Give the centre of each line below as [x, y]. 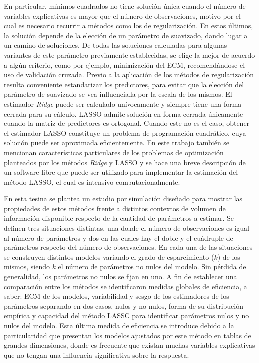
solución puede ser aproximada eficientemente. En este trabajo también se [117, 143]
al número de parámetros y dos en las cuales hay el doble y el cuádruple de [119, 237]
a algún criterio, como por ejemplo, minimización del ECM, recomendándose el [125, 64]
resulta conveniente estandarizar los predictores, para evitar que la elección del [124, 84]
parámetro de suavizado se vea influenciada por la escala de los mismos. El [118, 94]
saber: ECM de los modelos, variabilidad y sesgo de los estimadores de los [117, 296]
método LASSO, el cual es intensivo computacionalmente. [92, 181]
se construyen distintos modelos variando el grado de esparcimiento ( [109, 257]
